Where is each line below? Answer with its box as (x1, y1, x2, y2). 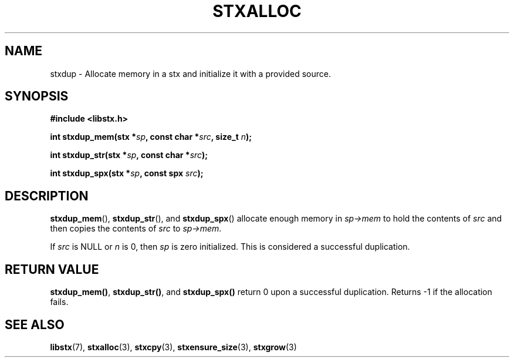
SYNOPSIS (5, 89, 69, 104)
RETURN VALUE (5, 262, 99, 277)
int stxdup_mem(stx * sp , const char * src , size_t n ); (50, 132, 252, 142)
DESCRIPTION (5, 188, 89, 203)
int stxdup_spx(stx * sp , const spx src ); (50, 168, 204, 179)
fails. (50, 297, 69, 307)
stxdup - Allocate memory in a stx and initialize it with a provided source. (50, 68, 331, 79)
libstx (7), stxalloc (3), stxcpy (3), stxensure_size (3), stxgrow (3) (50, 341, 297, 352)
